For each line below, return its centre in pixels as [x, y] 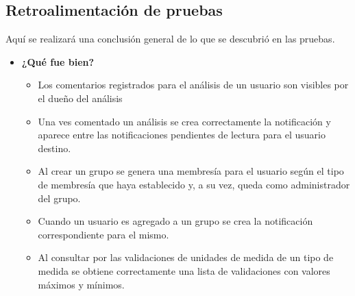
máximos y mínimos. [81, 284]
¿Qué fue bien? [58, 61]
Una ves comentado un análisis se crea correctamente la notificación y [184, 121]
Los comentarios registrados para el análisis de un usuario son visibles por [193, 85]
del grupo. [59, 198]
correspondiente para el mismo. [103, 234]
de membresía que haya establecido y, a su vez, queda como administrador [194, 184]
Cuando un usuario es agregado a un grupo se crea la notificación [175, 221]
